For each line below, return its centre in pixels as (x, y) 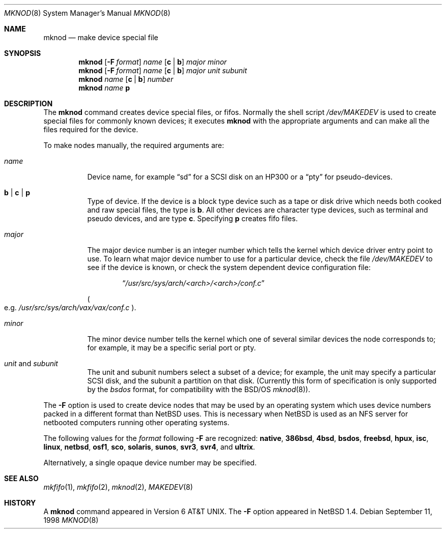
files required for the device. (91, 129)
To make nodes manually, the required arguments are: (134, 145)
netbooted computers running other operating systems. (136, 422)
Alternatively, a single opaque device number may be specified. (150, 463)
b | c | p (17, 193)
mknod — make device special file (101, 37)
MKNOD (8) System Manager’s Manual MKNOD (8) (87, 13)
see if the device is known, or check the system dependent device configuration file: (229, 267)
